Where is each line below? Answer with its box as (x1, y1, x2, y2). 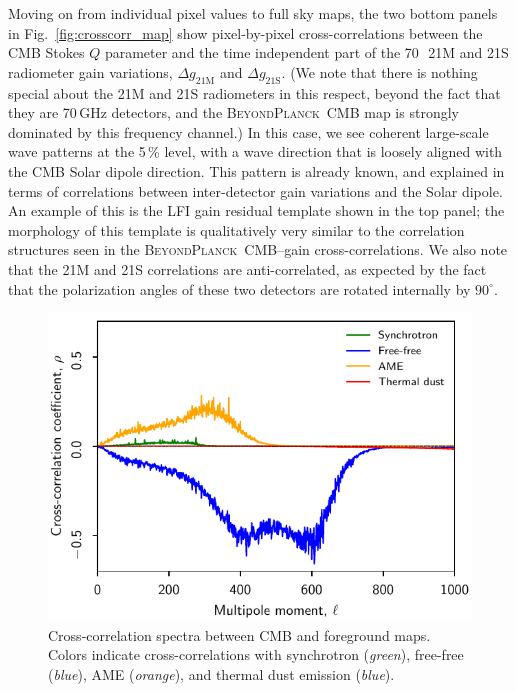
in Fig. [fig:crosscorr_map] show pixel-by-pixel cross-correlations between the (8, 22, 483, 43)
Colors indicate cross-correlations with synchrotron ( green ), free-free (48, 644, 464, 665)
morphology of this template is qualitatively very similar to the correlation (8, 219, 465, 240)
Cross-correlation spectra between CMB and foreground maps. (48, 624, 431, 645)
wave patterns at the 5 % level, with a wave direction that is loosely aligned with (8, 141, 503, 162)
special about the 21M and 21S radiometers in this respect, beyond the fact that (8, 82, 501, 103)
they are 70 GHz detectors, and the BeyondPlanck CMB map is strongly (8, 102, 459, 123)
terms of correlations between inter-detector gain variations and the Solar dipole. (8, 180, 503, 201)
